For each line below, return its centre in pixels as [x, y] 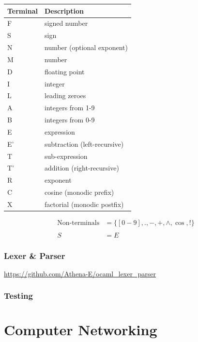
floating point [65, 71]
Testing [18, 295]
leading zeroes [65, 95]
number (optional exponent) [86, 47]
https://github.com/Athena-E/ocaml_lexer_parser [80, 274]
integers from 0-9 [70, 120]
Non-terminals [78, 223]
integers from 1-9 [70, 108]
